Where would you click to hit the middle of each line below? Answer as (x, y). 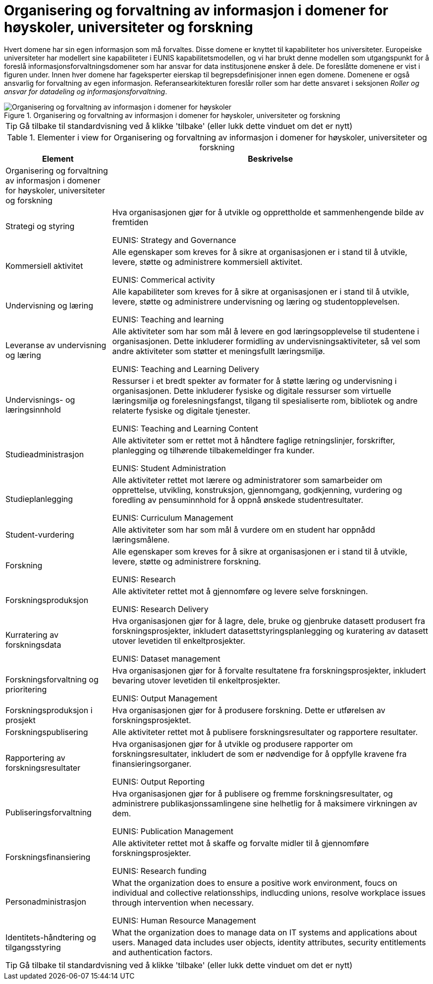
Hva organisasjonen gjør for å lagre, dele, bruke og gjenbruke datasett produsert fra (269, 621)
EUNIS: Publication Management (173, 831)
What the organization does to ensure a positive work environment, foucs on (255, 883)
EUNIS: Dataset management (166, 658)
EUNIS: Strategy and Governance (174, 240)
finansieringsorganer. (152, 764)
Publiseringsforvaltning (49, 812)
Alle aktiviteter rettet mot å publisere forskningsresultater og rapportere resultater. (265, 732)
